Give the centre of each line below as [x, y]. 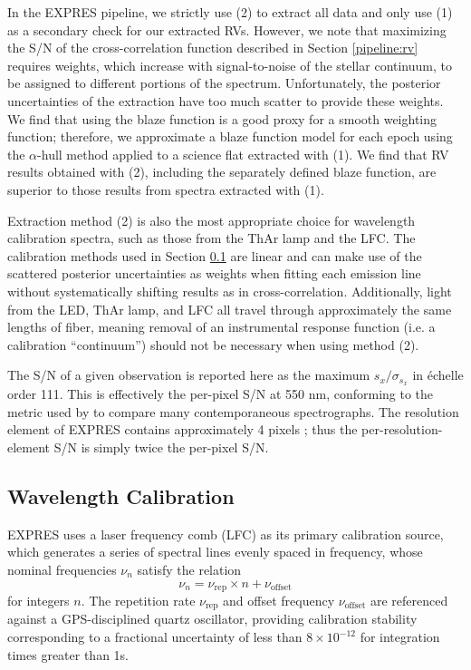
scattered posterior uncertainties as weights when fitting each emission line [214, 273]
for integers [38, 600]
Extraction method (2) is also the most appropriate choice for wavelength [211, 220]
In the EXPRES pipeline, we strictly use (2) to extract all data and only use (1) [230, 12]
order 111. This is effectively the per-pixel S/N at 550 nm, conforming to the [221, 394]
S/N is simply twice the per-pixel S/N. [161, 447]
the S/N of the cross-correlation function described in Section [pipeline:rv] [213, 48]
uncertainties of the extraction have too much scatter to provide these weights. [226, 100]
